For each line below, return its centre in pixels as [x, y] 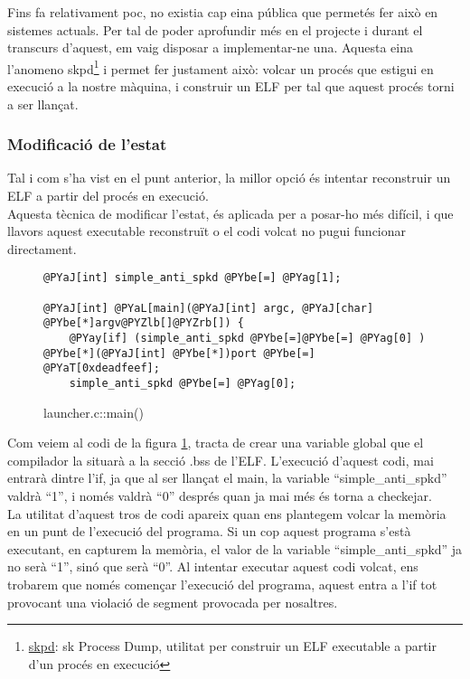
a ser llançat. [43, 104]
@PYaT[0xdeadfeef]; [102, 368]
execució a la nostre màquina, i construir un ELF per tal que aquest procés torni [231, 86]
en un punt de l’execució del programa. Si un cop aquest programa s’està [209, 531]
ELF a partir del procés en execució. [108, 196]
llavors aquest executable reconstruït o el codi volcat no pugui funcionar [207, 231]
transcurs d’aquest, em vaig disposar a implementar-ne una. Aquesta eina [210, 47]
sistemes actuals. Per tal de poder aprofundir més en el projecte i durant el [215, 29]
